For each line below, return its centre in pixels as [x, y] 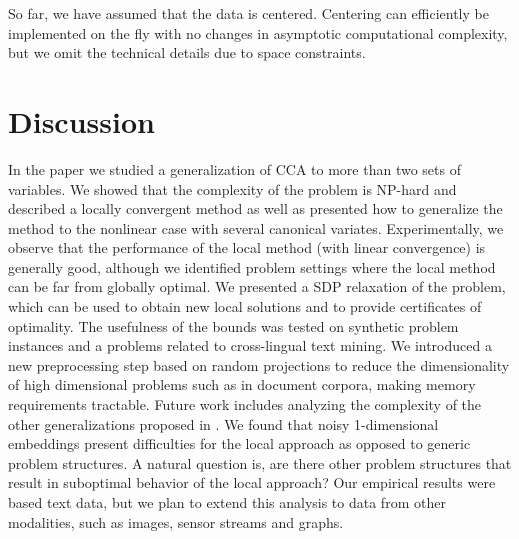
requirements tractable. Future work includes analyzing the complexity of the [245, 404]
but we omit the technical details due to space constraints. [187, 52]
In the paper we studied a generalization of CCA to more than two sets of [234, 168]
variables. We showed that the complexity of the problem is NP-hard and [232, 188]
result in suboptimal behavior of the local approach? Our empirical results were [252, 482]
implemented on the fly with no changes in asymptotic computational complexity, [258, 32]
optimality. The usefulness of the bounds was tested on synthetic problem [233, 325]
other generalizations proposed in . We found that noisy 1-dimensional [223, 423]
